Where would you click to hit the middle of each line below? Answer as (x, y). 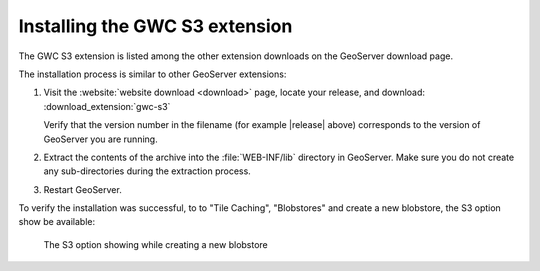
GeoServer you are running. (101, 139)
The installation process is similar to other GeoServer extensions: (152, 74)
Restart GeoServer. (82, 189)
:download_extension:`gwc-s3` (107, 106)
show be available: (56, 222)
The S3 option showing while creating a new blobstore (156, 244)
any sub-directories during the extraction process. (147, 171)
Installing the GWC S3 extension (155, 26)
